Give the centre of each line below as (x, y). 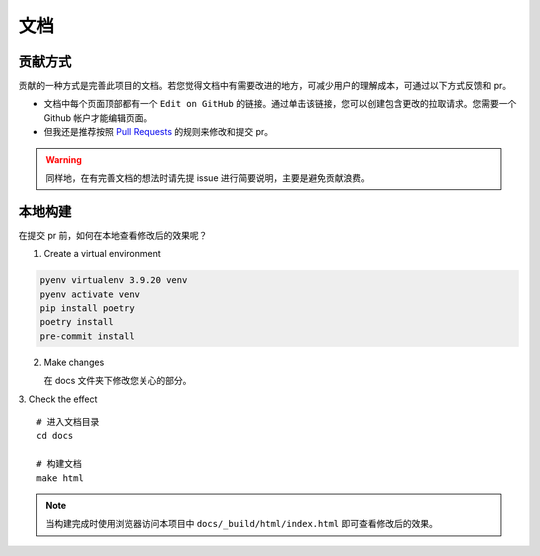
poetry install (76, 322)
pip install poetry (87, 308)
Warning (63, 159)
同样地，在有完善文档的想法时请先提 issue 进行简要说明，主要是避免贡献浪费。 (207, 178)
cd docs (55, 436)
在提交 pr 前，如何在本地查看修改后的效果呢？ (113, 235)
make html (60, 478)
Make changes (74, 362)
